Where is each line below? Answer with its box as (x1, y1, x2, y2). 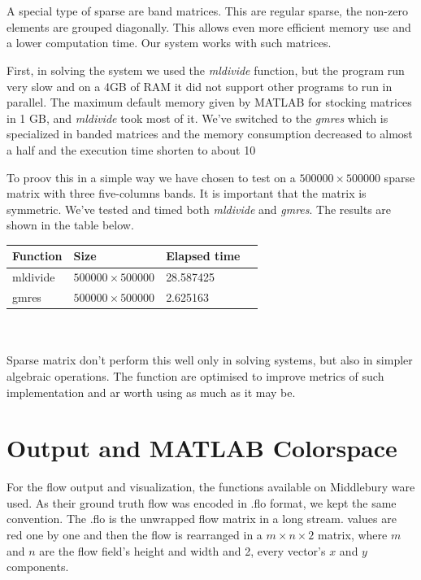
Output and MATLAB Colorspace (7, 431, 397, 464)
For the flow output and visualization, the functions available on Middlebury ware (7, 478, 415, 495)
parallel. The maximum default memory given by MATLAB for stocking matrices (7, 94, 412, 111)
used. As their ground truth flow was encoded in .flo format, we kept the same (7, 494, 397, 511)
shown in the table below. (7, 216, 134, 233)
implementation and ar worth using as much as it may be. (7, 383, 296, 400)
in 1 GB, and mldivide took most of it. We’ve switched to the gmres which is (7, 109, 388, 126)
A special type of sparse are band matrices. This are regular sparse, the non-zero (7, 2, 408, 20)
